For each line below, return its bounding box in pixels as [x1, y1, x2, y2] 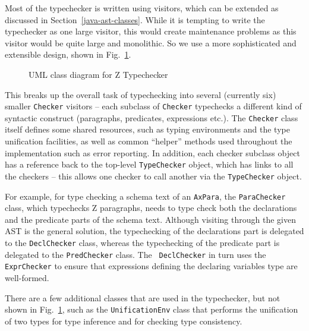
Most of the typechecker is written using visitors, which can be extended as [5, 2, 279, 14]
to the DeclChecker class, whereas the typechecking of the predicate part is [5, 237, 280, 248]
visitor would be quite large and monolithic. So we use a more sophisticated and [5, 36, 297, 49]
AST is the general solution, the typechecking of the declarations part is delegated [5, 225, 304, 237]
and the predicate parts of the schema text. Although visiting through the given [5, 213, 296, 225]
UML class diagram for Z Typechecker [29, 68, 168, 80]
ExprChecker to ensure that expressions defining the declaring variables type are [5, 260, 298, 272]
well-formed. [5, 271, 49, 283]
